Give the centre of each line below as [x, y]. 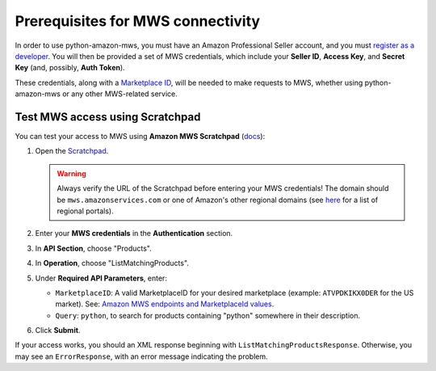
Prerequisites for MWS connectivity [138, 21]
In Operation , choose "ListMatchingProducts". [112, 263]
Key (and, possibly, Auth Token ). [70, 68]
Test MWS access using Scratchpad [108, 117]
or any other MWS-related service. [119, 94]
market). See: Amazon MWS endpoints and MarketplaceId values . [165, 304]
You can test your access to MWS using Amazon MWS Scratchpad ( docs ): [140, 137]
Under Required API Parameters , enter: [101, 278]
